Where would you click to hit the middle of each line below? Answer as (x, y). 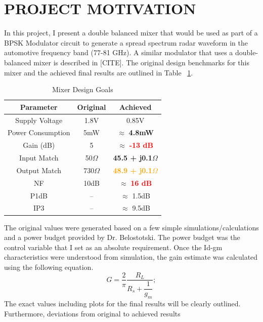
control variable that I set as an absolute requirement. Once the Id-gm (113, 247)
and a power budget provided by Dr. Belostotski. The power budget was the (122, 237)
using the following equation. (49, 267)
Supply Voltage (39, 120)
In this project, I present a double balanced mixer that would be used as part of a (131, 33)
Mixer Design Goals (83, 89)
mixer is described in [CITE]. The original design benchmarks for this (141, 62)
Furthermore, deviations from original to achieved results (92, 313)
